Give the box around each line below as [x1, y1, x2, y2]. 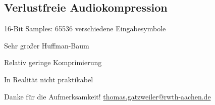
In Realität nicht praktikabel [4, 74, 93, 84]
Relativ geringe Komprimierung [4, 57, 102, 68]
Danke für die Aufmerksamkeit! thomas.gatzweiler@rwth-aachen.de [4, 91, 211, 101]
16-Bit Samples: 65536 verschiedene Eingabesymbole [4, 23, 166, 34]
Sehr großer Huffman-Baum [4, 40, 89, 50]
